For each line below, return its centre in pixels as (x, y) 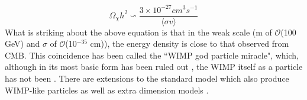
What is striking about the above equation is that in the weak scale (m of (138, 32)
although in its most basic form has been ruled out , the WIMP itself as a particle (154, 67)
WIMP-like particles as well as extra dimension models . (107, 90)
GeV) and (22, 43)
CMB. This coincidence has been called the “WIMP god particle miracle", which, (152, 55)
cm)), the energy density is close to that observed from (190, 43)
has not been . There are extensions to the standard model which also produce (147, 78)
